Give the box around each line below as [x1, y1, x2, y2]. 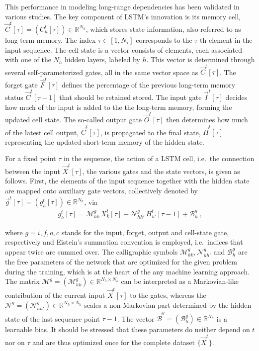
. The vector [117, 313, 155, 324]
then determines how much [166, 114, 248, 124]
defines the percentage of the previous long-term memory [61, 79, 236, 89]
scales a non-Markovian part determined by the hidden [84, 299, 252, 310]
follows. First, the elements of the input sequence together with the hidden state [5, 175, 250, 186]
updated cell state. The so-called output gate [5, 114, 142, 124]
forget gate [5, 79, 38, 89]
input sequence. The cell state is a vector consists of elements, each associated [5, 44, 243, 55]
